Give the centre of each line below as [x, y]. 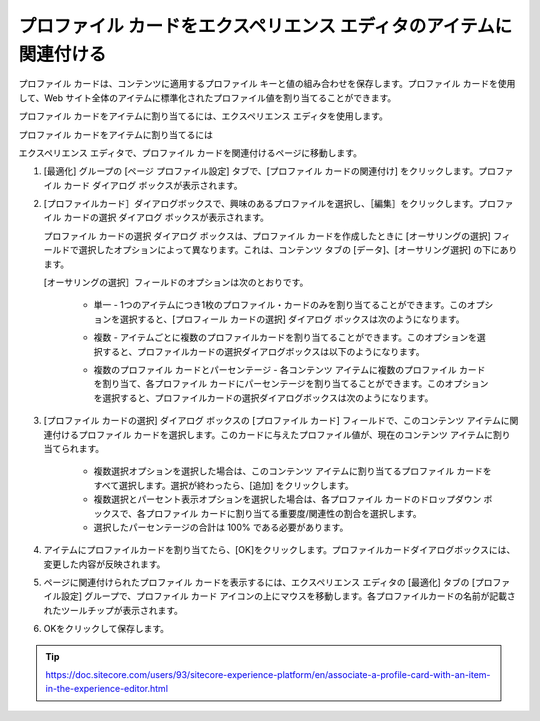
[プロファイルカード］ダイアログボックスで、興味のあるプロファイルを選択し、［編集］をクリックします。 [261, 204]
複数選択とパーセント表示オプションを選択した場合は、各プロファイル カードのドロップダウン [287, 499]
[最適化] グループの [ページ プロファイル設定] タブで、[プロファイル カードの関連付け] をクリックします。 [261, 171]
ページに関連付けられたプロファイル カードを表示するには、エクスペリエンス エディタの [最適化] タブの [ [259, 582]
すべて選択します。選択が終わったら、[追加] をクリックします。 [223, 485]
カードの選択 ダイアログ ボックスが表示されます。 [166, 217]
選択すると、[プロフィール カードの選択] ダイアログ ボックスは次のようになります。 [292, 319]
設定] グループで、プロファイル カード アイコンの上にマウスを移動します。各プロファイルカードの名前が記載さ [288, 596]
